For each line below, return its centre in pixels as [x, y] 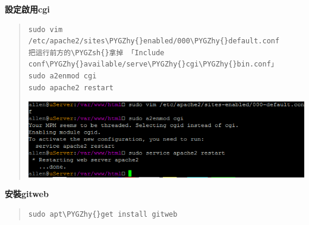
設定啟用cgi [27, 9]
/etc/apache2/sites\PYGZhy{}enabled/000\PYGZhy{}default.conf [154, 41]
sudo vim [45, 29]
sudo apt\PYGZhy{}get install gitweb [103, 214]
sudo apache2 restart [71, 88]
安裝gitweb [27, 194]
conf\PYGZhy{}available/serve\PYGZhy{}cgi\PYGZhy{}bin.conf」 [153, 64]
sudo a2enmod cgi [62, 76]
